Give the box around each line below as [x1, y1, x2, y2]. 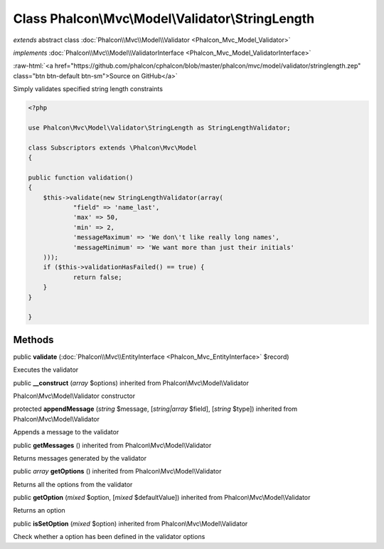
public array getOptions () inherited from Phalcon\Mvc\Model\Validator [13, 467, 222, 476]
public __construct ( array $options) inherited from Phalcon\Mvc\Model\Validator [13, 378, 249, 387]
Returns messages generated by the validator [13, 454, 147, 462]
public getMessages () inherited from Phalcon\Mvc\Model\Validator [13, 441, 212, 449]
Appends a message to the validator [13, 428, 119, 436]
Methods [13, 333, 54, 345]
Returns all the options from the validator [13, 480, 133, 488]
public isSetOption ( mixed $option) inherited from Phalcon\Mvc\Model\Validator [13, 519, 248, 528]
